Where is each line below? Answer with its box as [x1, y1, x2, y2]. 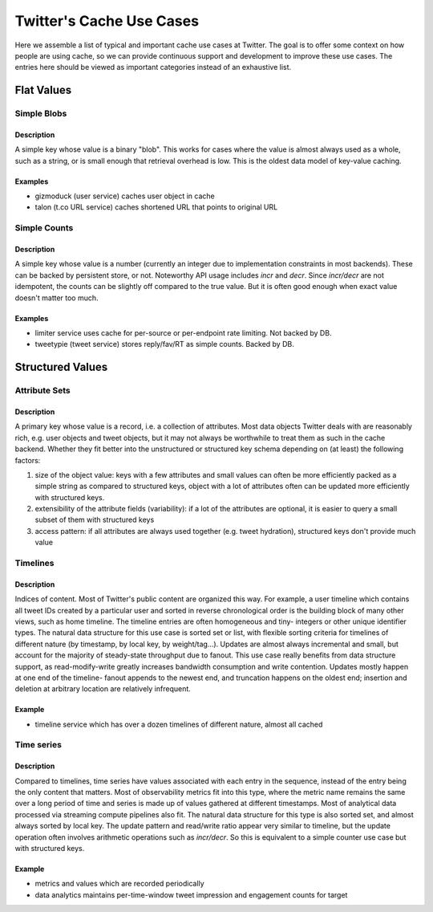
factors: [14, 455, 41, 465]
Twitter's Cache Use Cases [14, 12, 200, 30]
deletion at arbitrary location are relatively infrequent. [14, 684, 192, 694]
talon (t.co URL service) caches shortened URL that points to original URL [34, 202, 278, 212]
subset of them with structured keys [34, 515, 155, 525]
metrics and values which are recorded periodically [34, 879, 204, 889]
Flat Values [14, 83, 72, 97]
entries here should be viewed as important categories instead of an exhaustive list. [14, 63, 292, 72]
